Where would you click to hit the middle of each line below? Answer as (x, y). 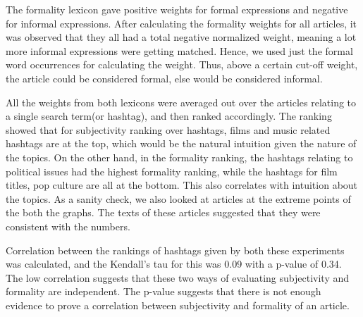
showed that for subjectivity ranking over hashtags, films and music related (168, 129)
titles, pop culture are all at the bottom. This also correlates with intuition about (182, 185)
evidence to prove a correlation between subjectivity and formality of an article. (178, 305)
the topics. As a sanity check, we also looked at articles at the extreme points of (178, 198)
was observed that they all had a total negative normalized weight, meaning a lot (181, 37)
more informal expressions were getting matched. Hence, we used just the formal (179, 50)
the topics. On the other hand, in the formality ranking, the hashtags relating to (179, 157)
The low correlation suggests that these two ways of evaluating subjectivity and (178, 277)
